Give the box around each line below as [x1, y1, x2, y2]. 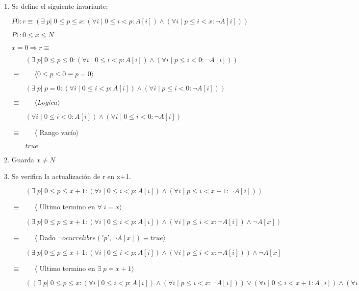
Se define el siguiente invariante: [11, 1, 108, 11]
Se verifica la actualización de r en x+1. [11, 171, 131, 181]
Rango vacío [39, 127, 77, 137]
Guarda [11, 155, 34, 165]
